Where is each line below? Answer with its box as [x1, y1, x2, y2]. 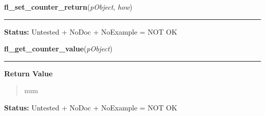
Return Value [4, 68, 53, 78]
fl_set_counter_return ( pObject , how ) [4, 2, 132, 12]
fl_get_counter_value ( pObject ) [4, 43, 113, 54]
